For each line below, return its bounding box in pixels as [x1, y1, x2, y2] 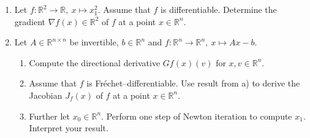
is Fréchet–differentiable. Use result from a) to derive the [86, 77, 300, 90]
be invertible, [69, 36, 119, 48]
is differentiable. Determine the [161, 3, 277, 15]
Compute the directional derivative [29, 56, 161, 69]
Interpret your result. [29, 121, 108, 134]
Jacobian [29, 88, 62, 101]
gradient [14, 15, 46, 28]
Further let [29, 109, 70, 122]
